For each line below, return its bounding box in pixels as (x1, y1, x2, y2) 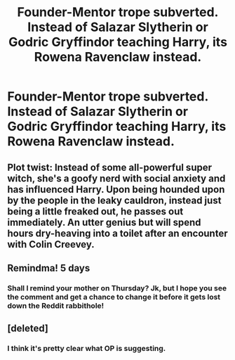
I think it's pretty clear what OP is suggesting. (7, 344, 166, 354)
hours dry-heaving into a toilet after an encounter (7, 227, 228, 239)
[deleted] (7, 323, 49, 335)
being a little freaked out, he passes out (7, 205, 184, 217)
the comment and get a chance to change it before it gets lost (7, 292, 221, 302)
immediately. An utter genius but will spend (7, 216, 201, 229)
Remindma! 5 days (7, 262, 90, 274)
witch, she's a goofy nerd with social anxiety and (7, 172, 226, 184)
